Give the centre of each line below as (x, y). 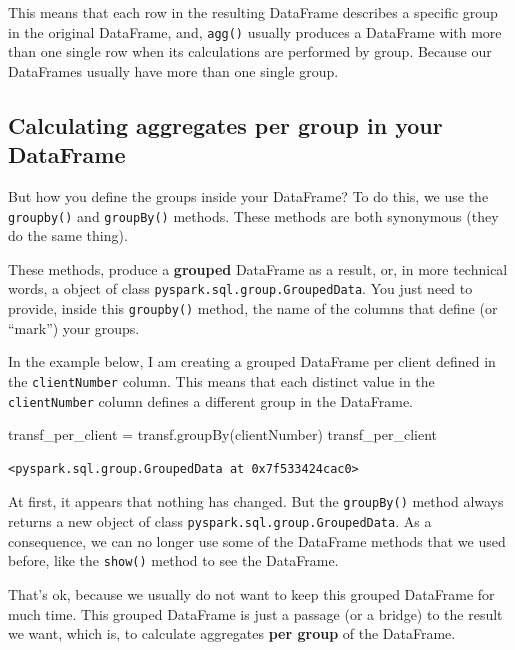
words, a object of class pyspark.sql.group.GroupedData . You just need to (240, 288)
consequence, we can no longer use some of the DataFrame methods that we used (257, 540)
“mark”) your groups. (74, 327)
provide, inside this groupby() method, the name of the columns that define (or (253, 308)
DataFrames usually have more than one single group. (173, 70)
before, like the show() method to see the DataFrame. (173, 560)
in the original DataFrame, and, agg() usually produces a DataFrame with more (255, 31)
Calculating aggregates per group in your (225, 124)
